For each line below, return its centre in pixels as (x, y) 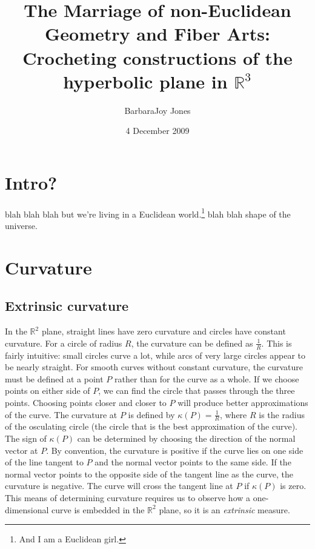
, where (233, 414)
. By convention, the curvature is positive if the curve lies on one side (175, 450)
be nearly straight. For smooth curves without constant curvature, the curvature (154, 367)
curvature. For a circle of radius (64, 343)
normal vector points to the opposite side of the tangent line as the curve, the (149, 474)
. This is (277, 343)
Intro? (31, 182)
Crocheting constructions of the (157, 57)
